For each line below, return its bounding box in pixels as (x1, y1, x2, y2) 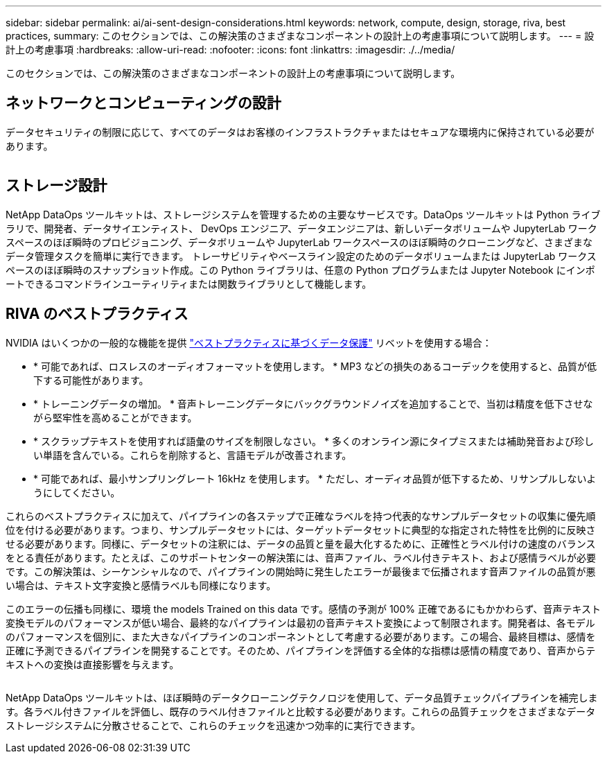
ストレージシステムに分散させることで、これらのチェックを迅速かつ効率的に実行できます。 (6, 719, 421, 731)
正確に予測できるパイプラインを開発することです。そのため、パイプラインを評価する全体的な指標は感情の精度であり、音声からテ (6, 644, 596, 656)
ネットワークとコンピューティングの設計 (6, 94, 281, 112)
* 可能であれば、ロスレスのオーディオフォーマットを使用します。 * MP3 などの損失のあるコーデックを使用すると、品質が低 (33, 360, 597, 372)
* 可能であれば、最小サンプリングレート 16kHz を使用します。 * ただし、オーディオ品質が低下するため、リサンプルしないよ (33, 472, 597, 485)
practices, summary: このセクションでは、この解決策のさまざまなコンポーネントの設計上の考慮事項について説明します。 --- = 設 (6, 30, 595, 42)
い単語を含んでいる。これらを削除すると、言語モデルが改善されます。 (33, 448, 352, 461)
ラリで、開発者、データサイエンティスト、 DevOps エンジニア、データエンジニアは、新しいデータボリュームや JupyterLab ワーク (6, 222, 597, 234)
